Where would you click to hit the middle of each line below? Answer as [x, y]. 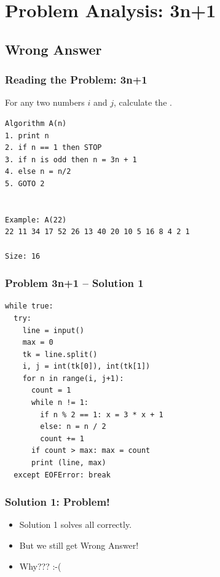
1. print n [27, 135]
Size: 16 [23, 256]
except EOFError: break [62, 475]
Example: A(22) [36, 220]
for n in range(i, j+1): [73, 378]
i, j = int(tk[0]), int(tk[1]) [86, 367]
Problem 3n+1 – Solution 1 [74, 283]
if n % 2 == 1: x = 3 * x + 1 [102, 414]
